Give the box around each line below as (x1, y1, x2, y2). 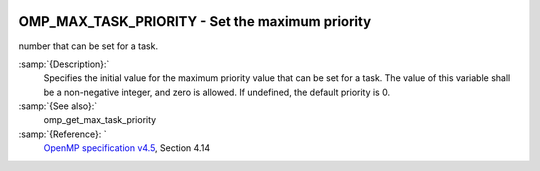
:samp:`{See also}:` (18, 100, 98, 112)
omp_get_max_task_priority (43, 114, 157, 126)
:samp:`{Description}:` (18, 58, 110, 70)
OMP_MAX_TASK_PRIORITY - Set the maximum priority (18, 13, 372, 30)
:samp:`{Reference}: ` (18, 128, 107, 140)
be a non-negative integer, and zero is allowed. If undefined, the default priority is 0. (43, 86, 390, 98)
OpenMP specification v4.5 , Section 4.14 (43, 142, 210, 154)
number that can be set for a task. (18, 40, 159, 52)
